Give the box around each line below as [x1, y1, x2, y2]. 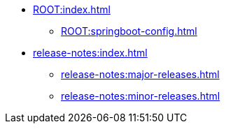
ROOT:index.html [33, 3, 111, 15]
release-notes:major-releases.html [61, 68, 220, 80]
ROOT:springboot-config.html [61, 25, 197, 37]
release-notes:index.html [33, 47, 148, 59]
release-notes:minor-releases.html [61, 90, 220, 102]
